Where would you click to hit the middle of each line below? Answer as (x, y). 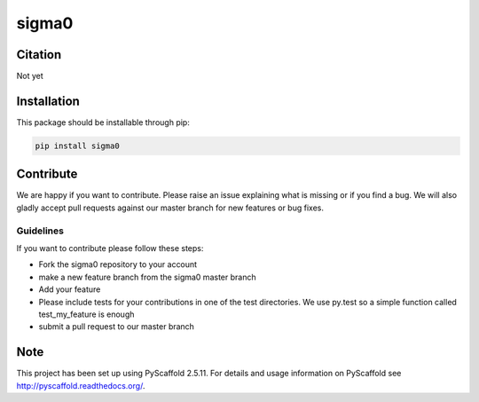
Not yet (30, 76)
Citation (39, 55)
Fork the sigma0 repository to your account (118, 264)
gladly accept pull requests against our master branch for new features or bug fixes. (170, 208)
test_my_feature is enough (86, 314)
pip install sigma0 (77, 146)
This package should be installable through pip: (103, 122)
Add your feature (70, 289)
